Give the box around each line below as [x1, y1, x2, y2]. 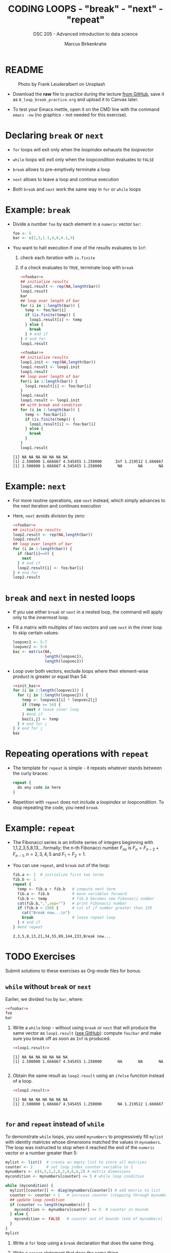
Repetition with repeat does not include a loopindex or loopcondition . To [12, 799, 164, 805]
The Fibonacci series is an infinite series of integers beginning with [12, 839, 154, 845]
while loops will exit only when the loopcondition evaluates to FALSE [12, 156, 154, 163]
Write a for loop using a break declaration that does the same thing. [12, 1240, 155, 1246]
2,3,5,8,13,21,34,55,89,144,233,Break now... [12, 933, 111, 939]
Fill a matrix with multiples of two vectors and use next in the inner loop [12, 624, 162, 630]
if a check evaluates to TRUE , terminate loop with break [20, 264, 134, 271]
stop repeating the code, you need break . [12, 804, 99, 810]
